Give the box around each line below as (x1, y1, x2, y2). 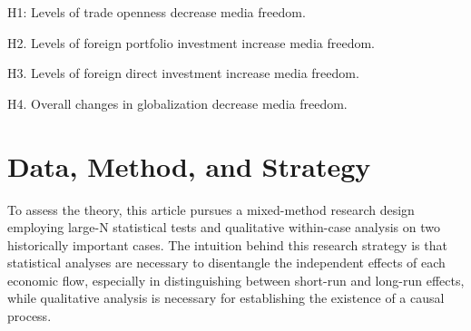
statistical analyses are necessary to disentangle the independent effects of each (7, 253, 446, 272)
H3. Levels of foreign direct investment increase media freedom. (7, 63, 359, 83)
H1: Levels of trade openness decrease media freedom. (7, 3, 306, 21)
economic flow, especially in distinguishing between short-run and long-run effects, (7, 270, 465, 289)
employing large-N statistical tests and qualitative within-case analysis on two (7, 218, 440, 237)
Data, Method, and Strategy (7, 147, 371, 184)
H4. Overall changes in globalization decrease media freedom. (7, 93, 348, 112)
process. (7, 307, 52, 326)
